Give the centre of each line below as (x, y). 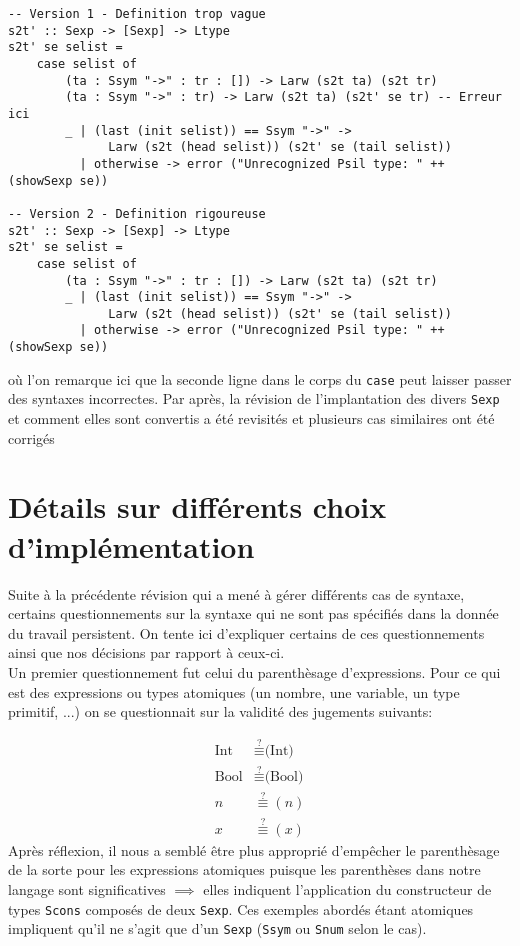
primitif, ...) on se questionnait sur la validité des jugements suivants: (220, 711)
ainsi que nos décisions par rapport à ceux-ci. (146, 652)
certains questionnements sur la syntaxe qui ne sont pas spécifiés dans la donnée (253, 613)
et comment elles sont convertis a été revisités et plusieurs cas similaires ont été (251, 418)
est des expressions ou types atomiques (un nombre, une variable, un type (234, 691)
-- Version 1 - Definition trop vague (137, 14)
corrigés (31, 437)
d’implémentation (131, 545)
